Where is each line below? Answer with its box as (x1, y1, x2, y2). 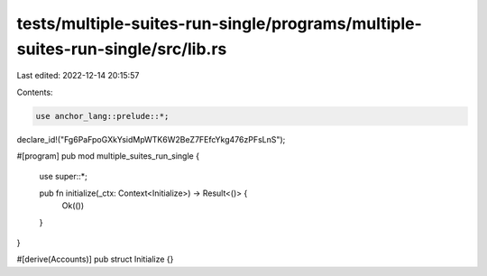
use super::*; (39, 171, 87, 182)
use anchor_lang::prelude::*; (35, 111, 170, 121)
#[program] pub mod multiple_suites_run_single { (16, 151, 200, 161)
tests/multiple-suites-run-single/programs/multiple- (16, 14, 423, 33)
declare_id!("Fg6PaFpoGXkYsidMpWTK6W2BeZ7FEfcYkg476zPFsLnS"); (16, 133, 286, 144)
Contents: (16, 87, 53, 97)
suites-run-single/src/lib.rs (16, 39, 227, 59)
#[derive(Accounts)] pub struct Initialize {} (16, 253, 174, 265)
